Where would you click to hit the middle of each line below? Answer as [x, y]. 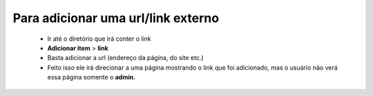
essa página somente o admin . [92, 77]
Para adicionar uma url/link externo [116, 18]
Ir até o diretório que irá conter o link [99, 39]
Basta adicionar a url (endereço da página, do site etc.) [125, 58]
